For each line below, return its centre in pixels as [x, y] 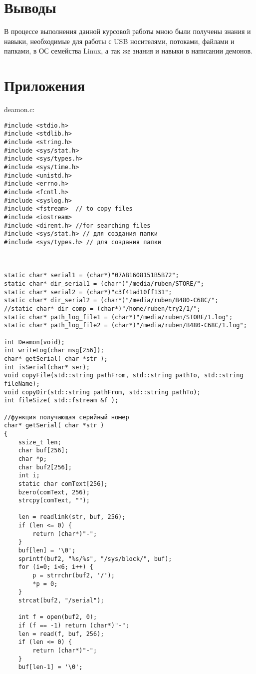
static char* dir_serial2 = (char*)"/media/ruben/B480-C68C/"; [111, 300]
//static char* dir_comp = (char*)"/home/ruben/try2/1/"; [102, 309]
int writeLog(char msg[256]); [54, 351]
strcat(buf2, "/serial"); [61, 601]
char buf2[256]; [45, 467]
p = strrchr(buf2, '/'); [74, 576]
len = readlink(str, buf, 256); [72, 517]
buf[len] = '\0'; [47, 551]
